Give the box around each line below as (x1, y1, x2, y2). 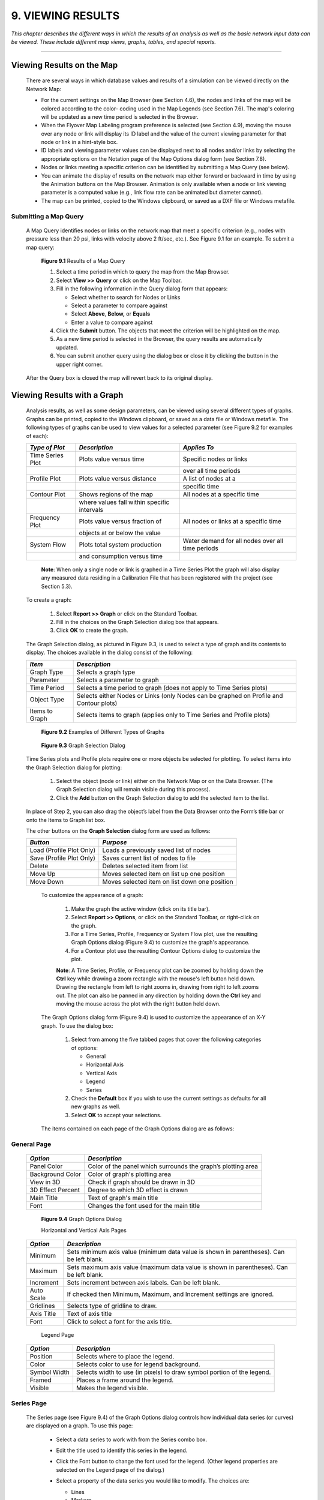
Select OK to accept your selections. (71, 1111, 162, 1118)
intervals (79, 505, 103, 514)
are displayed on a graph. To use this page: (26, 1422, 133, 1429)
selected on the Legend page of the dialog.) (56, 1466, 165, 1473)
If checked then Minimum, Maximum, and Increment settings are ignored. (67, 1290, 274, 1298)
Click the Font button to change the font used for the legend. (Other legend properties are (56, 1458, 278, 1465)
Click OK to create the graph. (56, 627, 128, 634)
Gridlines (29, 1301, 55, 1310)
